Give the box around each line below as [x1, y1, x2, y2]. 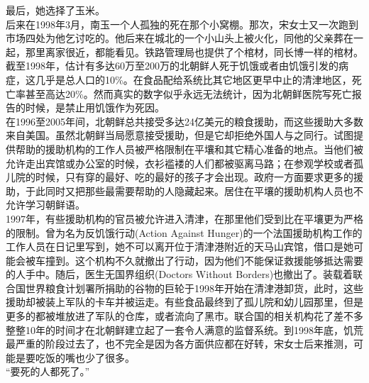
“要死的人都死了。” [6, 364, 90, 379]
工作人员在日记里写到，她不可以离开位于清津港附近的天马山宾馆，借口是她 [6, 239, 353, 254]
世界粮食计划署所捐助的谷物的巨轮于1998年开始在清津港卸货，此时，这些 [25, 280, 363, 295]
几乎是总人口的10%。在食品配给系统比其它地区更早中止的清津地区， [35, 72, 352, 87]
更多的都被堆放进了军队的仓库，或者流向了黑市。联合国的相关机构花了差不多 [6, 309, 363, 323]
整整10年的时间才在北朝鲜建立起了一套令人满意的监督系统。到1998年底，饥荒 [6, 322, 363, 337]
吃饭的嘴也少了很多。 [35, 350, 135, 365]
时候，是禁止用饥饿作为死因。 [25, 100, 165, 115]
